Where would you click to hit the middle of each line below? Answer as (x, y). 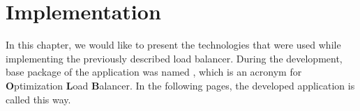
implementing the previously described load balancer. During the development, (174, 58)
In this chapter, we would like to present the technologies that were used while (173, 45)
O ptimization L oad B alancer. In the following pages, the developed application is (180, 85)
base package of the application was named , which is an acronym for (154, 72)
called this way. (38, 99)
